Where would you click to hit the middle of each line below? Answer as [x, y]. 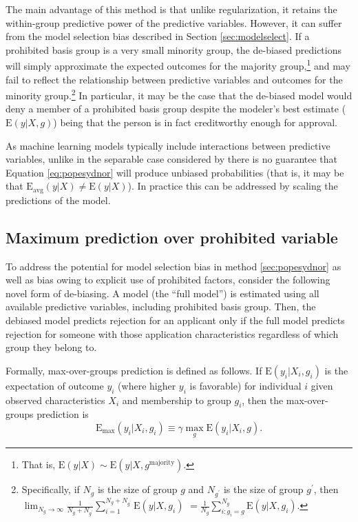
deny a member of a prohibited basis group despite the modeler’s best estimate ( [176, 109]
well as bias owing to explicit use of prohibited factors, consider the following [168, 280]
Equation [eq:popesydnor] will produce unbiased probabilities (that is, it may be [175, 172]
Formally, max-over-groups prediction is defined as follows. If [134, 370]
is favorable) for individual [245, 385]
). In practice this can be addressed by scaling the [233, 186]
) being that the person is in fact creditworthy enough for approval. [195, 122]
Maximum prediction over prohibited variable [172, 237]
